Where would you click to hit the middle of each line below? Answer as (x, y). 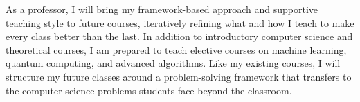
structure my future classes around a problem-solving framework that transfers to (179, 76)
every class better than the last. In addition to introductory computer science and (179, 36)
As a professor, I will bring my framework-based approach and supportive (162, 9)
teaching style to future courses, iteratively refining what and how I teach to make (180, 22)
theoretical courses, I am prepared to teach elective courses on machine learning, (176, 49)
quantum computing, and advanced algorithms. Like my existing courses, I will (173, 63)
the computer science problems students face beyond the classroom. (149, 90)
